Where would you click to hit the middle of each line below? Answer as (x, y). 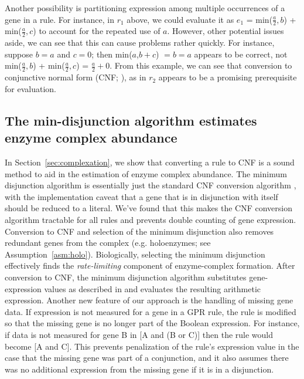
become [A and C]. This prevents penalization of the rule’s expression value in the (152, 346)
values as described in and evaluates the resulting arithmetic (153, 288)
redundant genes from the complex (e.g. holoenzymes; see (108, 243)
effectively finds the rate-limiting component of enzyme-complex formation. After (150, 265)
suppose (19, 54)
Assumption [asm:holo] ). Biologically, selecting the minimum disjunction (135, 254)
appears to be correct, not (241, 54)
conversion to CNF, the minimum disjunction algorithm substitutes (126, 277)
